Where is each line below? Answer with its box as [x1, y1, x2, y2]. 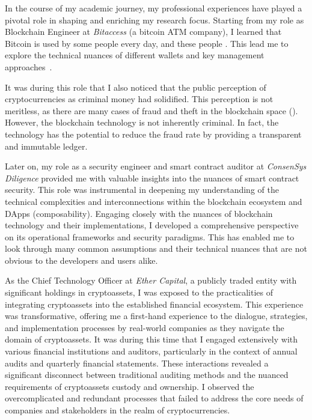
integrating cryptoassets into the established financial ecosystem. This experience [5, 297, 304, 310]
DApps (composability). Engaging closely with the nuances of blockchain [5, 207, 273, 219]
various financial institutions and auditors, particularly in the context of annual [5, 345, 298, 358]
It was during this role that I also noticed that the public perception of [5, 81, 266, 93]
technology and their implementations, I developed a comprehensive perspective [5, 219, 299, 231]
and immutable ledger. [5, 139, 88, 152]
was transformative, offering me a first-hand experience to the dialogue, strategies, [5, 309, 308, 322]
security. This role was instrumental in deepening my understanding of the [5, 183, 279, 196]
